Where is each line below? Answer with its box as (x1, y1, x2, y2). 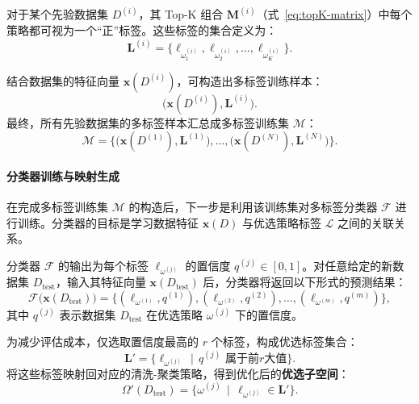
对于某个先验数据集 (6, 6, 108, 23)
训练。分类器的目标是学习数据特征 (17, 214, 199, 231)
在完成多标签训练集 (6, 198, 108, 215)
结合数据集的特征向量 (6, 72, 119, 89)
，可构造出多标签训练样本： (176, 72, 324, 89)
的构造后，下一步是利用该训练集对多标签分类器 (128, 198, 378, 215)
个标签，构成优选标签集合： (211, 333, 358, 350)
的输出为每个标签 (57, 256, 149, 273)
